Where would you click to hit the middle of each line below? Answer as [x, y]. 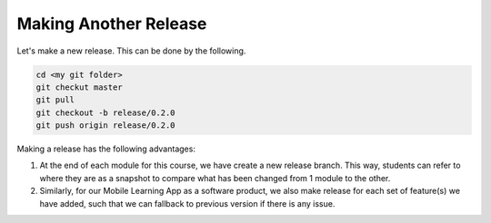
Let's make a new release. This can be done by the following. [131, 51]
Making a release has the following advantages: [106, 149]
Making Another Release [112, 24]
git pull [55, 100]
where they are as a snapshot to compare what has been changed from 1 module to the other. [215, 178]
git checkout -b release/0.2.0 [106, 112]
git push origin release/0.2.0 [106, 126]
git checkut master [79, 87]
